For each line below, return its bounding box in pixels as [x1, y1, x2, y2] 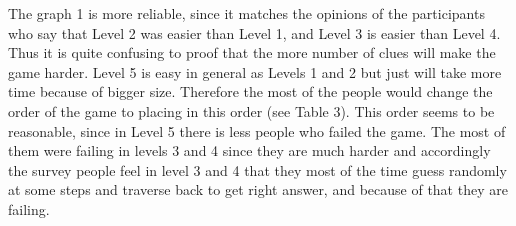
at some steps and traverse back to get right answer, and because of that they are [8, 179, 508, 200]
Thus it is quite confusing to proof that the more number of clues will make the [8, 42, 496, 63]
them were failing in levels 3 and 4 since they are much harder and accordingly [8, 140, 491, 161]
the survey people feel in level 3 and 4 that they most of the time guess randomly [8, 159, 507, 180]
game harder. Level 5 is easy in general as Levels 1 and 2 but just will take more [8, 61, 502, 82]
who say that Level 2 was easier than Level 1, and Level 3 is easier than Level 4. [8, 22, 501, 43]
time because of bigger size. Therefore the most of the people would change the [8, 81, 493, 102]
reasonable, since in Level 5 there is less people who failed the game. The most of [8, 120, 506, 141]
